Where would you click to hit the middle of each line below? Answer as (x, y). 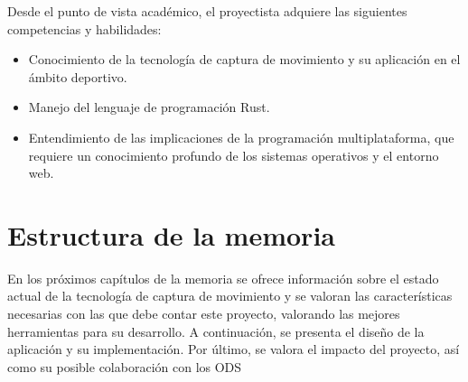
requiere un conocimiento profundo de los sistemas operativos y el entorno (234, 155)
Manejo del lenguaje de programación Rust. (149, 107)
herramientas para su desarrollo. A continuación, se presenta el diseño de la (216, 331)
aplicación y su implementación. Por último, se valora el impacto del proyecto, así (234, 349)
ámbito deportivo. (78, 76)
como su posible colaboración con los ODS (125, 366)
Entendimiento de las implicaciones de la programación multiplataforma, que (241, 137)
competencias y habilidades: (84, 28)
